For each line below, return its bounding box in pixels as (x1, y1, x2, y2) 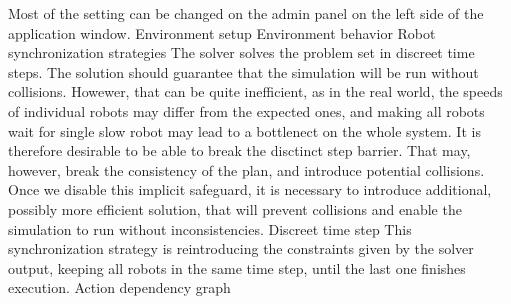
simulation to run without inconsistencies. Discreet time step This (8, 218, 412, 239)
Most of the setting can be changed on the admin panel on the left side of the (8, 3, 484, 23)
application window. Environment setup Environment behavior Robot (8, 22, 436, 43)
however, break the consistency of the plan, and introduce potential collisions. (8, 159, 485, 180)
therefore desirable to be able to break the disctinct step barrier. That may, (8, 140, 471, 161)
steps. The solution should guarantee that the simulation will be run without (8, 61, 479, 82)
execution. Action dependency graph (8, 277, 231, 298)
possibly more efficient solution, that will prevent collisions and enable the (8, 198, 462, 219)
